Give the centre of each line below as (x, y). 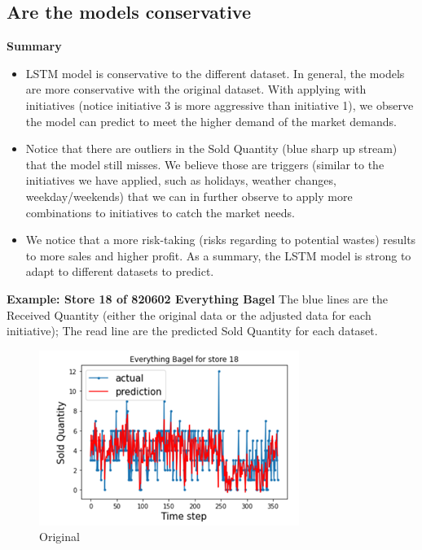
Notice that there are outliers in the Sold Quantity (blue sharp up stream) (211, 148)
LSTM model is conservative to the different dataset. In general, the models (215, 73)
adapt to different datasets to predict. (120, 271)
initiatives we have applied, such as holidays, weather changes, (181, 180)
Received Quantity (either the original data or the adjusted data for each (189, 314)
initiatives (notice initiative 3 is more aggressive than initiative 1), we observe (220, 105)
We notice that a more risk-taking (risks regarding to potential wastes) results (221, 240)
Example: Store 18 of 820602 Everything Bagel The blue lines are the (197, 298)
